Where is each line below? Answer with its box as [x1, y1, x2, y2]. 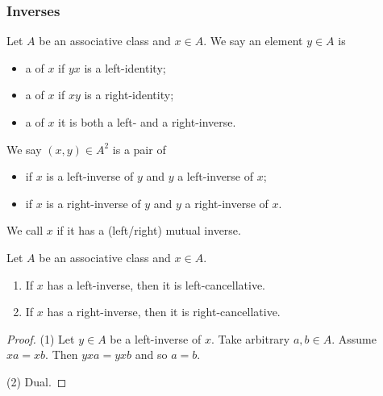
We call [6, 222, 44, 239]
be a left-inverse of [110, 330, 202, 347]
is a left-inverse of [46, 168, 134, 185]
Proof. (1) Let [6, 330, 75, 347]
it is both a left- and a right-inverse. [58, 114, 236, 130]
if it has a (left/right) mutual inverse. [56, 222, 241, 239]
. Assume [331, 330, 377, 347]
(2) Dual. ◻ [6, 373, 67, 390]
